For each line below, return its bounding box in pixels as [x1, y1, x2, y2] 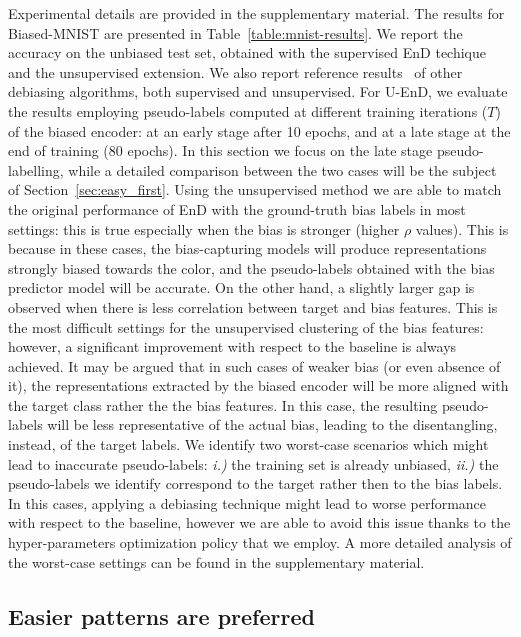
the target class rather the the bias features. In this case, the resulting [8, 394, 438, 415]
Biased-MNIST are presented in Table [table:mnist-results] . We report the [8, 22, 463, 43]
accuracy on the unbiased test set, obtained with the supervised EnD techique [8, 42, 487, 63]
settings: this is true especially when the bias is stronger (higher [8, 218, 400, 239]
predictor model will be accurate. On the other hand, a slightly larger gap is [8, 277, 475, 298]
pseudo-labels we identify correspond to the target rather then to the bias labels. [8, 473, 503, 494]
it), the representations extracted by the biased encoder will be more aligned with [8, 375, 509, 396]
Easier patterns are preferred [8, 600, 315, 631]
